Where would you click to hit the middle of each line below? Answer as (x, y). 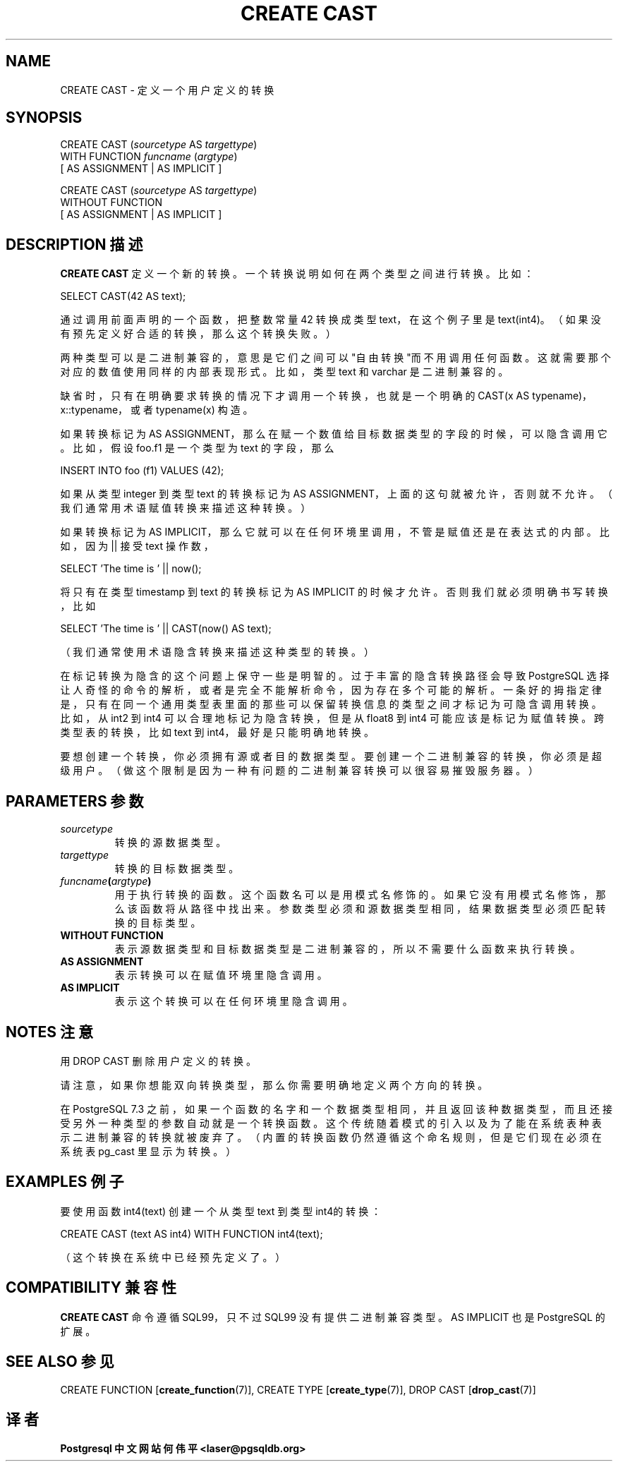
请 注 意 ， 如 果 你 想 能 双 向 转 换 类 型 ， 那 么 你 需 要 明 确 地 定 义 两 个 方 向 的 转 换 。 (274, 1085)
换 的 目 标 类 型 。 (158, 923)
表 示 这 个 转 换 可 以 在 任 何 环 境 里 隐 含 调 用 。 (234, 1001)
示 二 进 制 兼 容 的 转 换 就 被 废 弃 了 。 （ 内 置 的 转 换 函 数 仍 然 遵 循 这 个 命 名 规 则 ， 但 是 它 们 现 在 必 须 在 (331, 1137)
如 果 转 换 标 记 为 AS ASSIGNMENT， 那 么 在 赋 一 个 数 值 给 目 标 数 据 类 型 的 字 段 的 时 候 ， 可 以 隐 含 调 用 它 (334, 434)
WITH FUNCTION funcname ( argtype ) (149, 157)
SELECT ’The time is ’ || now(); (131, 569)
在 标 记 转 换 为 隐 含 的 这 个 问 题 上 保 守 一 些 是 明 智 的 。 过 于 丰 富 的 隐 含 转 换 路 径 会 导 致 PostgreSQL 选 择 (335, 676)
